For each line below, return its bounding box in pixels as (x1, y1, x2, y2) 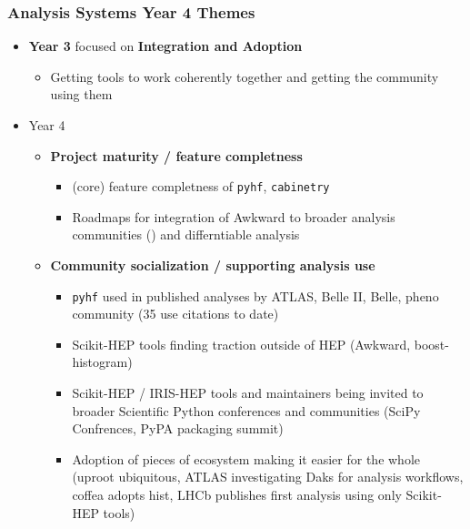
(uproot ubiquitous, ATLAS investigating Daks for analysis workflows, (72, 467, 464, 486)
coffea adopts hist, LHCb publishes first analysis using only (72, 485, 402, 504)
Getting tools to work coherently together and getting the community (50, 66, 439, 86)
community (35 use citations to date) (72, 304, 279, 323)
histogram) (72, 352, 133, 371)
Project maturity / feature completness (50, 146, 303, 165)
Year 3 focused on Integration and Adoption (28, 36, 303, 56)
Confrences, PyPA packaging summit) (72, 419, 284, 438)
